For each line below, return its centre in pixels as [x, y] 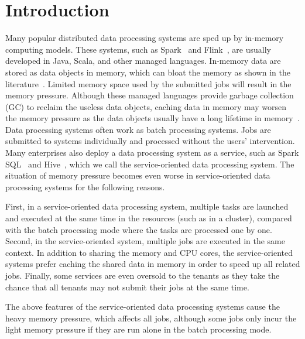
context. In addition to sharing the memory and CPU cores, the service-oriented [149, 252]
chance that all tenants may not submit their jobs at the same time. [127, 287]
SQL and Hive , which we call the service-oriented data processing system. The [150, 164]
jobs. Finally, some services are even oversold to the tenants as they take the [143, 275]
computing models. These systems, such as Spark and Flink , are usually [138, 49]
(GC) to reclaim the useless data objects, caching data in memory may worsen [146, 106]
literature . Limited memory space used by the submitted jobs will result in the [148, 83]
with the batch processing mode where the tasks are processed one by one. [139, 229]
